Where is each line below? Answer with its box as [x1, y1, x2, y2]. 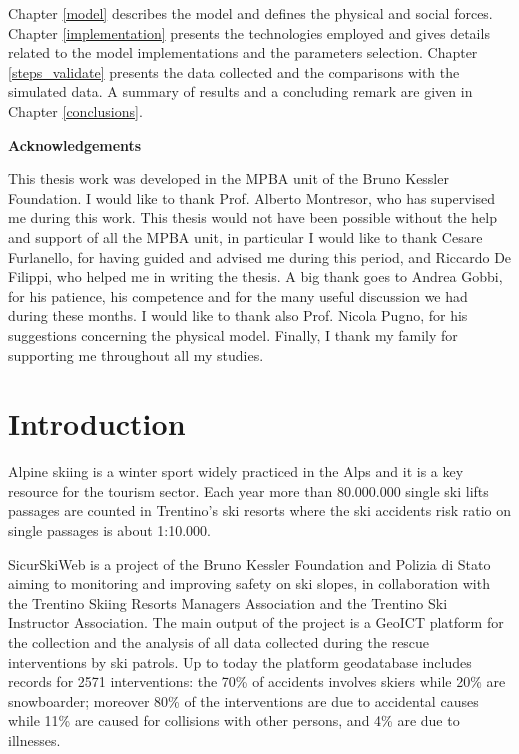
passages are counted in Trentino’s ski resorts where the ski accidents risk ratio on [8, 500, 512, 521]
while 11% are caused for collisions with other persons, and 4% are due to [8, 710, 460, 731]
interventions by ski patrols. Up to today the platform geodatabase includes [8, 651, 472, 672]
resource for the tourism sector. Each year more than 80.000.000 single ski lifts [8, 480, 489, 501]
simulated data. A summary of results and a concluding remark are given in [8, 81, 473, 102]
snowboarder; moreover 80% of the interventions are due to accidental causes [8, 690, 479, 711]
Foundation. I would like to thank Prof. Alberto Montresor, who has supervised [8, 187, 496, 208]
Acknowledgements [8, 134, 142, 155]
